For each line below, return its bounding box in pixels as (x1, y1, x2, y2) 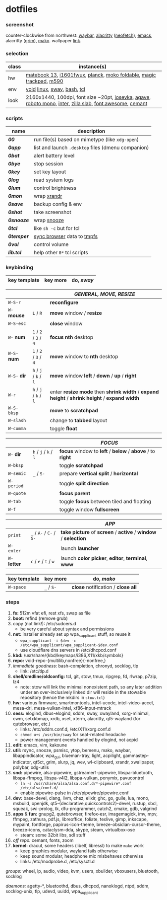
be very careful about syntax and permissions (20, 626, 114, 632)
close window (50, 320, 83, 327)
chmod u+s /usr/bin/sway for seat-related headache (20, 732, 126, 738)
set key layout (33, 168, 66, 175)
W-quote (8, 491, 26, 496)
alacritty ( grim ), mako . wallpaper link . (5, 38, 82, 44)
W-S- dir (8, 373, 26, 379)
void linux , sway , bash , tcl (25, 85, 86, 92)
